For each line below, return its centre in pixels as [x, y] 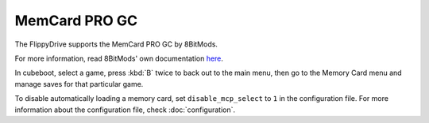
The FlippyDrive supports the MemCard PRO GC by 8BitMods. [116, 44]
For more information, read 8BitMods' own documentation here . [119, 58]
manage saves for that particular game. [79, 84]
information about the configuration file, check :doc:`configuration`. [125, 110]
